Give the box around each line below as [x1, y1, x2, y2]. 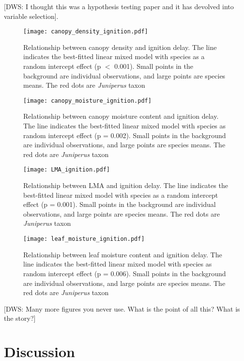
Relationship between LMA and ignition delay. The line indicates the [23, 180, 228, 190]
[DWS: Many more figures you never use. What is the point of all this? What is [4, 303, 240, 314]
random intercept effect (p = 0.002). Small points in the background [23, 130, 226, 140]
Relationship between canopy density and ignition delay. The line [23, 42, 217, 52]
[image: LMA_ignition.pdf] [23, 166, 110, 173]
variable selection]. [4, 11, 59, 21]
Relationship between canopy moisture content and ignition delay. [23, 111, 219, 121]
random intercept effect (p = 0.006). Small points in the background [23, 268, 226, 278]
